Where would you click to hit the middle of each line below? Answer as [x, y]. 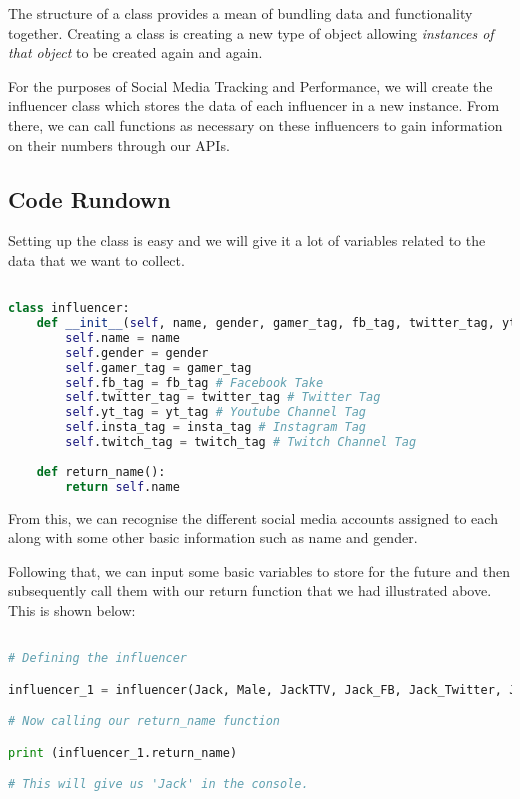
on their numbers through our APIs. [119, 144]
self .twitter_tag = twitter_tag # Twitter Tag [223, 397]
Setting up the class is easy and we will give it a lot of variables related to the [247, 240]
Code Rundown [89, 198]
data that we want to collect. [96, 259]
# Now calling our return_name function [144, 721]
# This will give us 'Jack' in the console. [158, 784]
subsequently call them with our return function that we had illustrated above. [250, 590]
